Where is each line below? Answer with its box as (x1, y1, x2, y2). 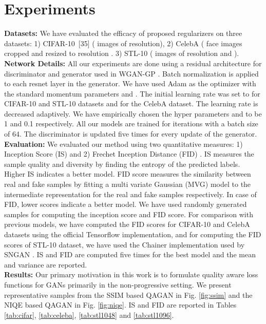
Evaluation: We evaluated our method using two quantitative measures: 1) (4, 138, 243, 149)
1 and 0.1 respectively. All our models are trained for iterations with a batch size (4, 118, 258, 129)
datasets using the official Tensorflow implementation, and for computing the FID (4, 229, 261, 239)
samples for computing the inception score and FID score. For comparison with (4, 208, 253, 219)
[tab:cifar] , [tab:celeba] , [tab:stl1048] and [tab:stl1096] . (4, 309, 174, 320)
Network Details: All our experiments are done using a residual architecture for (4, 58, 262, 68)
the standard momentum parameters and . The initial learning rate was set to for (4, 88, 260, 99)
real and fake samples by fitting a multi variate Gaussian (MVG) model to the (4, 179, 251, 189)
